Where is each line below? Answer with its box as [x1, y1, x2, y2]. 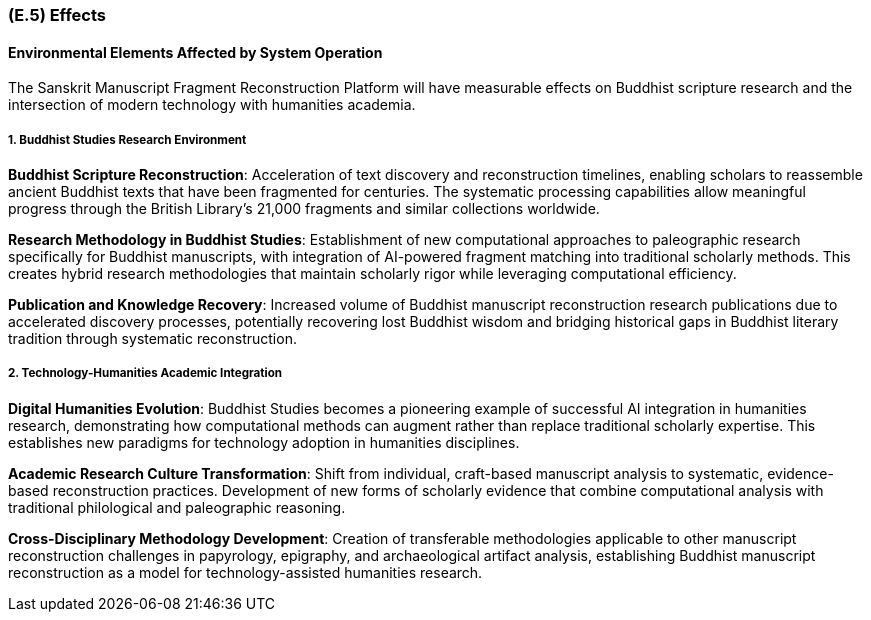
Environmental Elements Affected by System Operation [8, 43, 383, 61]
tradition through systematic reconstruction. [8, 330, 297, 347]
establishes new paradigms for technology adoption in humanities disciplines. [8, 433, 520, 451]
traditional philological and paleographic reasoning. [8, 498, 346, 516]
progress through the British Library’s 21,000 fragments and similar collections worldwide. [8, 200, 600, 217]
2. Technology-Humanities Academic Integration [8, 366, 283, 381]
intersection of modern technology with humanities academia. [8, 96, 416, 114]
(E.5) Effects [8, 5, 107, 25]
